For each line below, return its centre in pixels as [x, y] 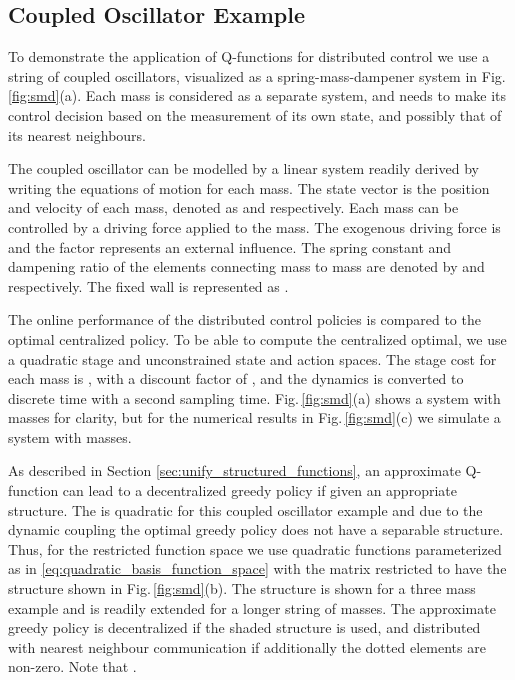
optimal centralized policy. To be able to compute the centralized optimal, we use [257, 338]
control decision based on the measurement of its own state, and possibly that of [255, 114]
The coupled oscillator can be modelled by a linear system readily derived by [243, 168]
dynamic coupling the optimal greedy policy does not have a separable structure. [256, 529]
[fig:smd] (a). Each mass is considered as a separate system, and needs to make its [257, 95]
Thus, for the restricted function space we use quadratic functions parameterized [255, 548]
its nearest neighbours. [77, 134]
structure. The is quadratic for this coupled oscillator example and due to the [245, 509]
